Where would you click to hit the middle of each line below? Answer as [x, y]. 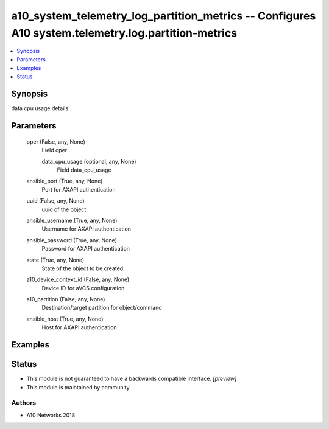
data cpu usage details [40, 108]
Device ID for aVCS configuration [83, 288]
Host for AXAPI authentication [79, 327]
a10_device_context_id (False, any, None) [78, 279]
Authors [24, 403]
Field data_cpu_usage [84, 170]
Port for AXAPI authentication [79, 189]
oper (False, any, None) [56, 141]
